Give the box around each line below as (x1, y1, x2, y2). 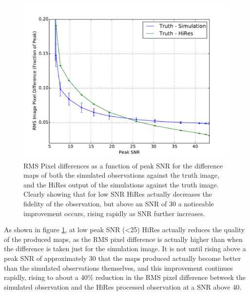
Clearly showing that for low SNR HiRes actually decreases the (23, 189, 212, 199)
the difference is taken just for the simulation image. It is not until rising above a (4, 243, 246, 254)
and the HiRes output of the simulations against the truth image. (23, 179, 219, 189)
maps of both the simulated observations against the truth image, (23, 170, 219, 180)
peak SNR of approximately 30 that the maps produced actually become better (4, 253, 241, 263)
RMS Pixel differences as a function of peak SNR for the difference (23, 160, 223, 170)
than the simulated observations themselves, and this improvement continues (4, 262, 233, 273)
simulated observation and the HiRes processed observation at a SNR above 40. (4, 281, 242, 292)
